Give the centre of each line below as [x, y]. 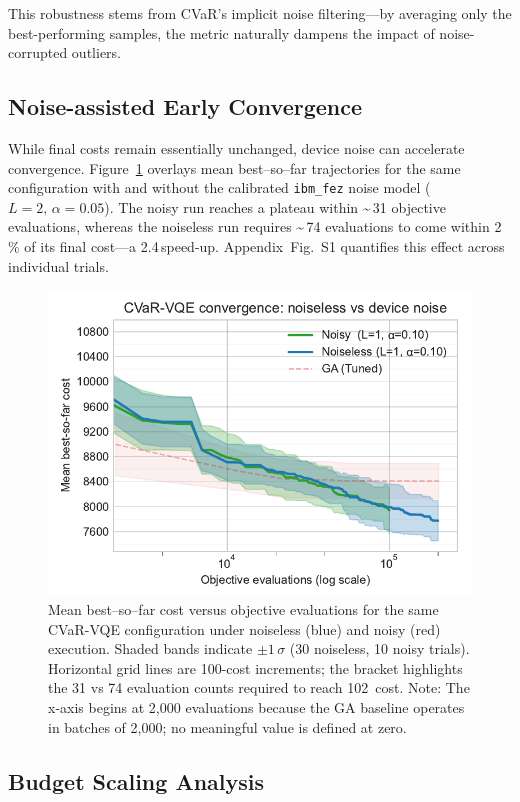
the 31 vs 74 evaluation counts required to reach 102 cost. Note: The [259, 687]
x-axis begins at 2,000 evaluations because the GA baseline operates [256, 707]
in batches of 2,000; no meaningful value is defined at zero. [227, 726]
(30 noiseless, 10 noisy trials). [379, 648]
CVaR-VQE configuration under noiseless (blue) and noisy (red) [244, 628]
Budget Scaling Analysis [136, 780]
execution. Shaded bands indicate [150, 648]
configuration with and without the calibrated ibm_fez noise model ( [219, 187]
